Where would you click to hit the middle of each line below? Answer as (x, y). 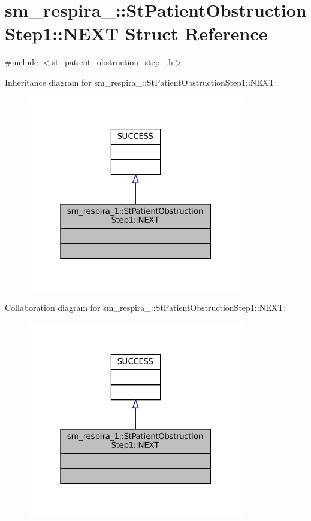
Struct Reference (196, 33)
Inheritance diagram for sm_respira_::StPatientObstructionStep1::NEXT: (141, 82)
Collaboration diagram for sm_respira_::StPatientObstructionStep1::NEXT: (146, 308)
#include (22, 62)
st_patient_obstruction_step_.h (112, 62)
